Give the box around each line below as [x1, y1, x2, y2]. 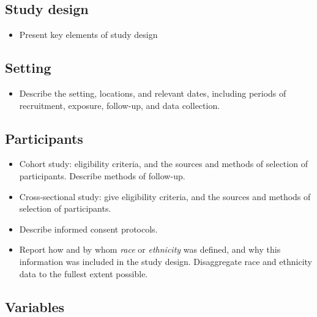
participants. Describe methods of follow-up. [19, 169, 185, 182]
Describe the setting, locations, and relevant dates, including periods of [19, 87, 286, 99]
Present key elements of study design [19, 28, 158, 41]
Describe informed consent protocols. [19, 222, 158, 235]
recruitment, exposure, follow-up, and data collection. [19, 99, 220, 111]
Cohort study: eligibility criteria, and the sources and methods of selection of [19, 157, 308, 170]
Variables [5, 297, 65, 316]
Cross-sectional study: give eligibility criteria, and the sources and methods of [19, 190, 311, 203]
